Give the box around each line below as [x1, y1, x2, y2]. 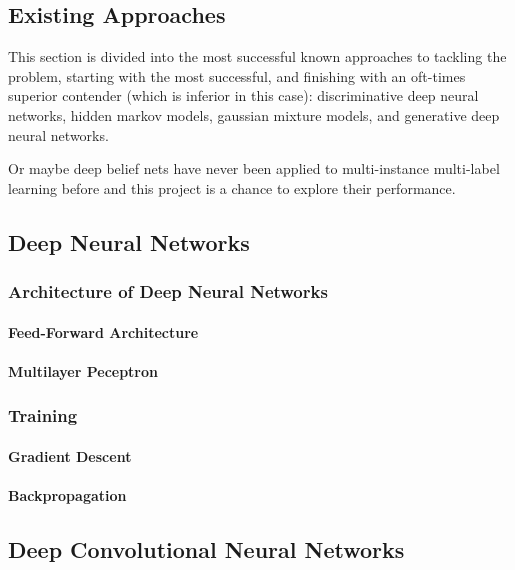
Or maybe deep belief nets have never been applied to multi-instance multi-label [8, 158, 500, 179]
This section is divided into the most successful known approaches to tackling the [8, 46, 507, 67]
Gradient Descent [8, 445, 132, 466]
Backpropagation [8, 484, 127, 505]
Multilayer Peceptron [8, 360, 158, 381]
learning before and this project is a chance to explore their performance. [8, 177, 456, 198]
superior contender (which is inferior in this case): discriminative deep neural [8, 85, 479, 106]
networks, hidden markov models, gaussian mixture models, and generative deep [8, 104, 500, 125]
